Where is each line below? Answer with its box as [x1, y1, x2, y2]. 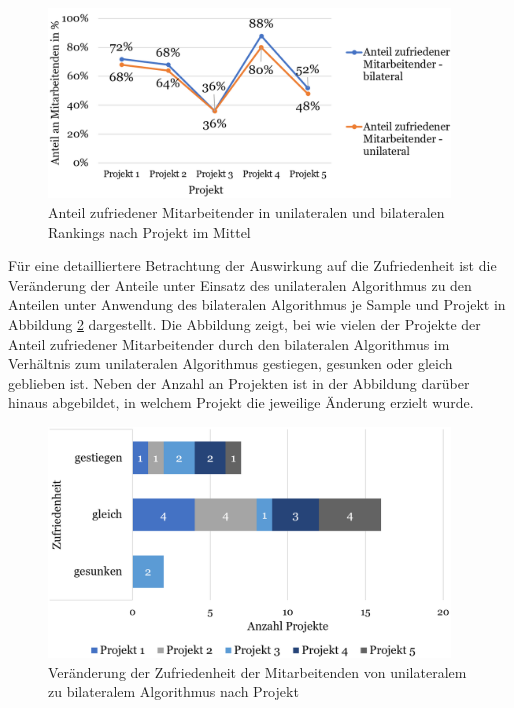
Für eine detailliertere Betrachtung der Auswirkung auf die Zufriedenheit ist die [8, 255, 497, 276]
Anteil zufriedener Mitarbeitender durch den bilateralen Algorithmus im [8, 333, 450, 354]
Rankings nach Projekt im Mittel [48, 221, 251, 242]
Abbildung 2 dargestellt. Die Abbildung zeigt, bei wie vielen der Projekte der [8, 313, 481, 334]
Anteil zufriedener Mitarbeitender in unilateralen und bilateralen [48, 201, 445, 222]
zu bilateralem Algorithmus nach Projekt [48, 681, 299, 702]
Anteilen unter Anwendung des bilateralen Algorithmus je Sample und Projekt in [8, 294, 506, 315]
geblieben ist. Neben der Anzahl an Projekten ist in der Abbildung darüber [8, 372, 470, 393]
